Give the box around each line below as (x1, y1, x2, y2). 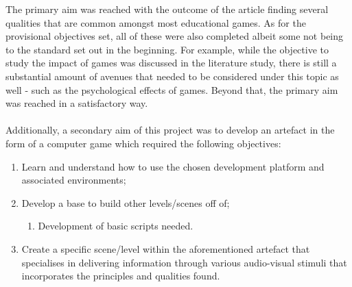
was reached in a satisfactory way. (5, 96, 148, 110)
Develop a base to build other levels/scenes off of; (21, 195, 230, 210)
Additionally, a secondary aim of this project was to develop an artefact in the (5, 123, 335, 137)
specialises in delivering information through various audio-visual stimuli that (21, 255, 347, 269)
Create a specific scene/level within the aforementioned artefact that (21, 241, 310, 255)
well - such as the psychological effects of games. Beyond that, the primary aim (5, 82, 338, 97)
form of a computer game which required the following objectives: (5, 136, 281, 150)
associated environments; (21, 173, 126, 187)
